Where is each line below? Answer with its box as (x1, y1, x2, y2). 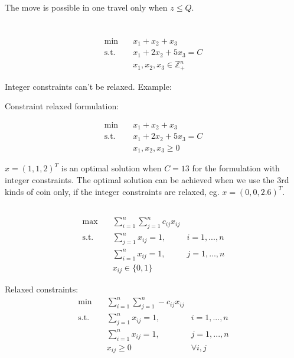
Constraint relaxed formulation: (5, 100, 119, 112)
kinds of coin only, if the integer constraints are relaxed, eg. (5, 185, 220, 197)
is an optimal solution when (61, 162, 162, 174)
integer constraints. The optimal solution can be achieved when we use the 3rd (5, 173, 289, 185)
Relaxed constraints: (5, 283, 79, 295)
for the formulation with (192, 162, 280, 174)
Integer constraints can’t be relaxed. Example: (5, 80, 172, 92)
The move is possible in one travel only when (5, 1, 168, 13)
